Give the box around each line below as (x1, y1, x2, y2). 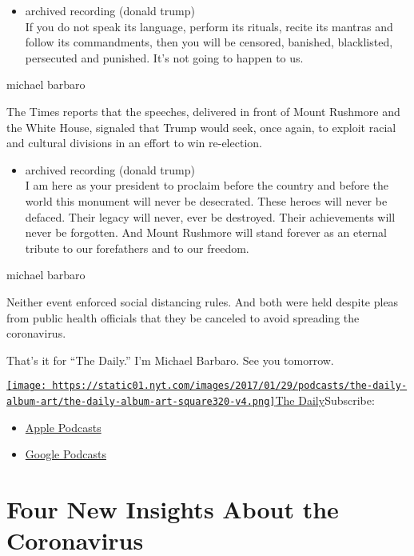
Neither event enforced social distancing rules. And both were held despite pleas (6, 293, 399, 310)
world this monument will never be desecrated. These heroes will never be (25, 192, 388, 209)
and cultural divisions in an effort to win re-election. (6, 134, 262, 151)
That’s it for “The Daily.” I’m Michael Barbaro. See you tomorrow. (6, 351, 334, 368)
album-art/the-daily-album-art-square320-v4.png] (6, 395, 276, 407)
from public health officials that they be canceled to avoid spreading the (6, 309, 360, 326)
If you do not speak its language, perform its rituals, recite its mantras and (25, 18, 393, 34)
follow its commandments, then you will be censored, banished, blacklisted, (25, 34, 393, 50)
